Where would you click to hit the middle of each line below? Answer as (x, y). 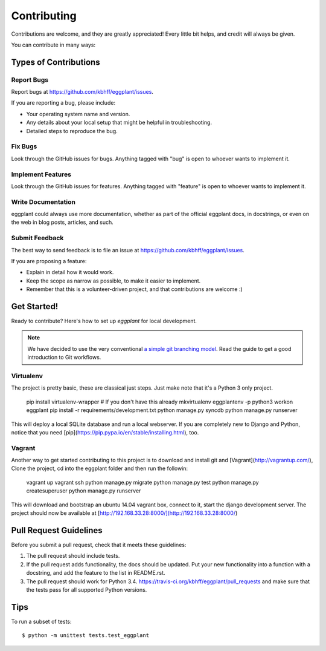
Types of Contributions (56, 62)
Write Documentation (43, 201)
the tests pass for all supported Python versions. (87, 589)
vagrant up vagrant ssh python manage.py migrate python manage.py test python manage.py (142, 482)
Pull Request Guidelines (57, 530)
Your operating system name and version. (78, 114)
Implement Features (41, 174)
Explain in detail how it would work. (70, 272)
